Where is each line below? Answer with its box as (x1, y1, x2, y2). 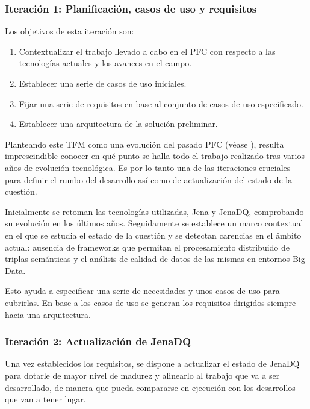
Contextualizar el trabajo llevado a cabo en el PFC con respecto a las (19, 45, 276, 57)
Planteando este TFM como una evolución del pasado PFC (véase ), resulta (5, 137, 284, 150)
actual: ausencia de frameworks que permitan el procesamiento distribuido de (5, 240, 290, 253)
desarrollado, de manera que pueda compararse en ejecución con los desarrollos (5, 381, 296, 393)
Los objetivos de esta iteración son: (5, 25, 134, 37)
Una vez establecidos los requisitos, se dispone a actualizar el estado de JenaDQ (5, 357, 300, 370)
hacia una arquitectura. (5, 308, 91, 320)
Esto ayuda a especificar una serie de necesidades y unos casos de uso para (5, 284, 280, 297)
